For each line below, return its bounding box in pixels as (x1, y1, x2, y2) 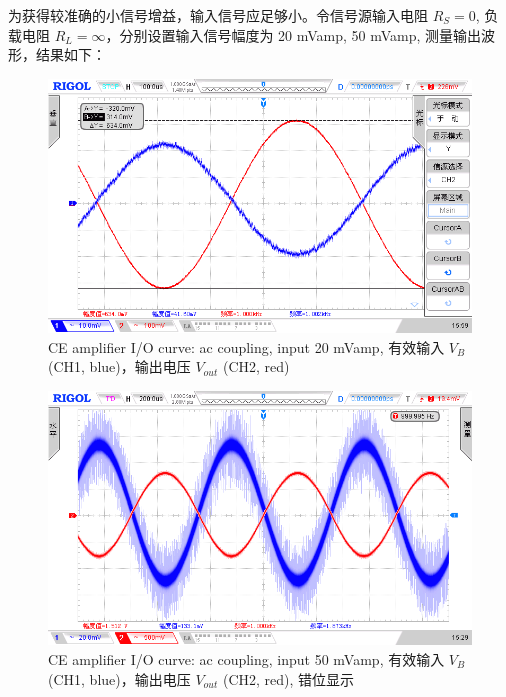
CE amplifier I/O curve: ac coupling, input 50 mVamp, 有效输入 (48, 648, 445, 669)
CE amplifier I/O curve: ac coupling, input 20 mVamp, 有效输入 (48, 336, 445, 357)
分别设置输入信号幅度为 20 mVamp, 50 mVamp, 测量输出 (119, 24, 482, 45)
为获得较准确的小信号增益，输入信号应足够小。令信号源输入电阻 (8, 5, 428, 25)
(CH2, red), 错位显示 (222, 668, 355, 689)
